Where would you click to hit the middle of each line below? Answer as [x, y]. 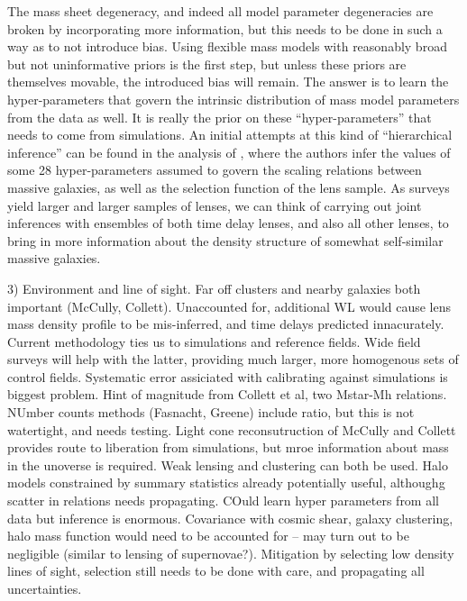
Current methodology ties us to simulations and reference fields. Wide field [214, 341]
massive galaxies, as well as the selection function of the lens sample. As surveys [229, 187]
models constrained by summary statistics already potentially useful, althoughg [226, 483]
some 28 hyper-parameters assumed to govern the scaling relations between [215, 170]
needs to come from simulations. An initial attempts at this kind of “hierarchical [230, 135]
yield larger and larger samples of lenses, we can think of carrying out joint [215, 205]
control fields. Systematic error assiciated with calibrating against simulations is [228, 376]
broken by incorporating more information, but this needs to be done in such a [225, 28]
